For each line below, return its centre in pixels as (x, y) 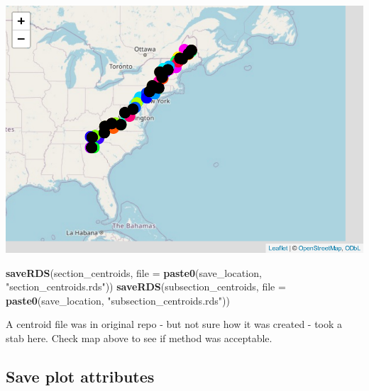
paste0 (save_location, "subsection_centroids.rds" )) (118, 300)
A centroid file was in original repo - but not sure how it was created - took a (174, 324)
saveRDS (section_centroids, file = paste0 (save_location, (134, 272)
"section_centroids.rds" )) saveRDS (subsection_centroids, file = (146, 287)
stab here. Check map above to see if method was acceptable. (139, 338)
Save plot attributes (80, 376)
